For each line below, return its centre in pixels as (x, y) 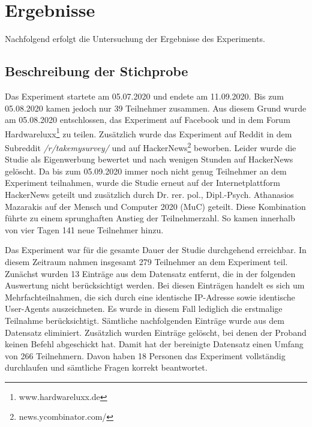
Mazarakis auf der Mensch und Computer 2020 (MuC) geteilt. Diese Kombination (155, 206)
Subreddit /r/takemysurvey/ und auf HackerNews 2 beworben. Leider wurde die (151, 146)
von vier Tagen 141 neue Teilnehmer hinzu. (84, 229)
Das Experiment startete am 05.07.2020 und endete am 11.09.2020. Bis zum (144, 96)
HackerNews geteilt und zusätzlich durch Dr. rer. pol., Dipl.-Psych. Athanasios (149, 194)
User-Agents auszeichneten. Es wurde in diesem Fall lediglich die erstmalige (144, 309)
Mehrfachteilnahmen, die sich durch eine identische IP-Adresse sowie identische (150, 297)
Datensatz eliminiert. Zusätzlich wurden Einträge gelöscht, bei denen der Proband (156, 332)
